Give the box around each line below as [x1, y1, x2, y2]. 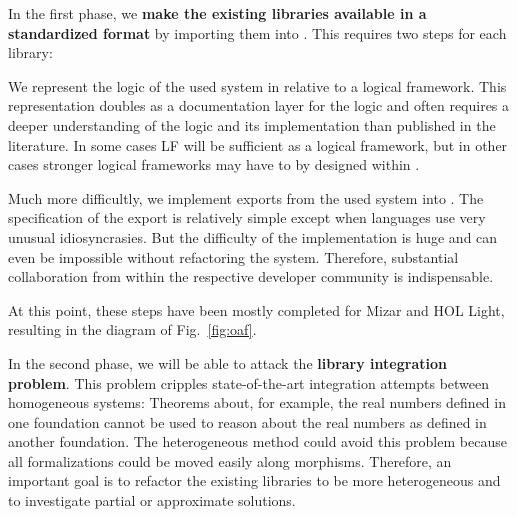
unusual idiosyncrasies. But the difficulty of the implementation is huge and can [8, 226, 498, 247]
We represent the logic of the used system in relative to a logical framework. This [8, 75, 507, 96]
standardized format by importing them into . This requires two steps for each [8, 22, 507, 43]
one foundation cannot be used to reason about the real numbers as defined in [8, 411, 487, 432]
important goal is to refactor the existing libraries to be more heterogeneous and [8, 470, 501, 491]
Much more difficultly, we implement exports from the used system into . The [8, 187, 484, 208]
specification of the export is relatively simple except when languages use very [8, 207, 486, 228]
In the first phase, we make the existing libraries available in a [8, 3, 427, 23]
